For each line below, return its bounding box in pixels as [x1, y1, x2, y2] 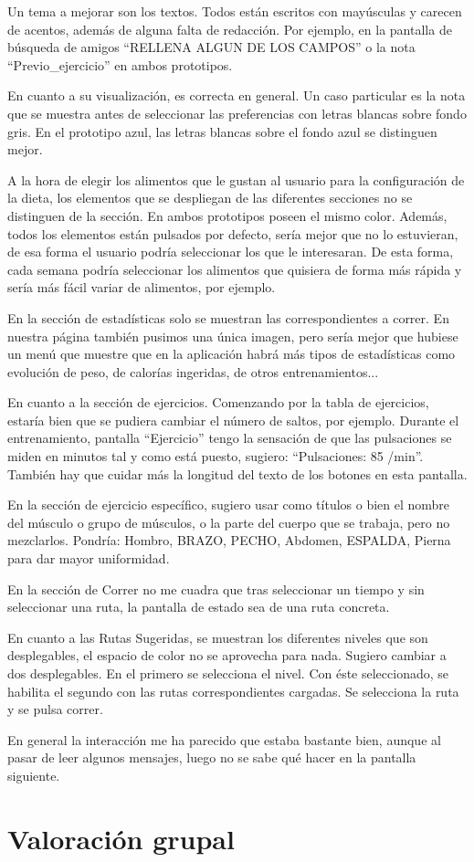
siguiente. [7, 765, 60, 784]
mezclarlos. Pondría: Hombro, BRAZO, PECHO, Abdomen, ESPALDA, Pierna [7, 531, 451, 550]
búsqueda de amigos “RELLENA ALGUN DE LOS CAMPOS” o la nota [7, 37, 416, 57]
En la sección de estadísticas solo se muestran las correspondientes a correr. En [7, 308, 449, 327]
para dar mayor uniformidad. [7, 549, 170, 568]
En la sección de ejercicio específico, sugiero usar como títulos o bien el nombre [7, 495, 450, 514]
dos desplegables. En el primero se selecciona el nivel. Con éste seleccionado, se [7, 664, 449, 682]
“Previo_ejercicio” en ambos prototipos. [7, 55, 233, 74]
